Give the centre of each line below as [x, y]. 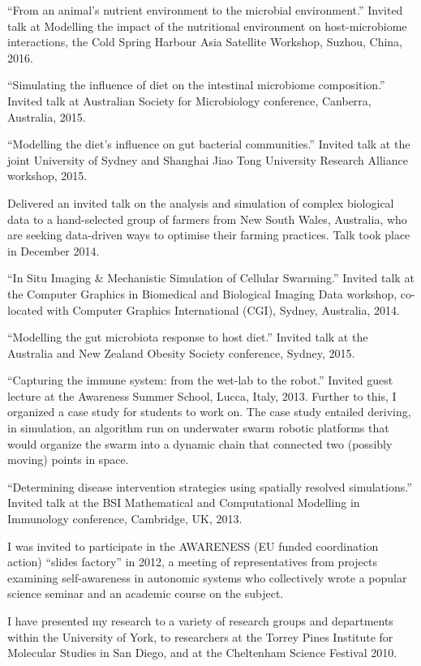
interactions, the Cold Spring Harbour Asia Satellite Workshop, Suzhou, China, [205, 42]
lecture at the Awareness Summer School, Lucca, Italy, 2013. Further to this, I [202, 395]
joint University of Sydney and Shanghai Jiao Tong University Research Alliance [208, 159]
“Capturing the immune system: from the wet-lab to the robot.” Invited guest [200, 380]
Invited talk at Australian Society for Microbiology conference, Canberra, [189, 100]
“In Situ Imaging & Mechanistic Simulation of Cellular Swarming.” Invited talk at [211, 278]
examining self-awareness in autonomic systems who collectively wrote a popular [207, 577]
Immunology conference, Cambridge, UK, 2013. [125, 519]
